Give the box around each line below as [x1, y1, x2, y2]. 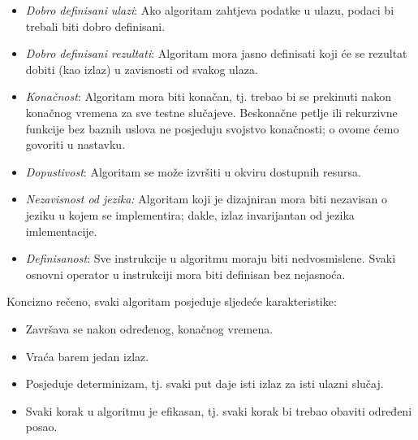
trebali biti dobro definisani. [25, 17, 166, 34]
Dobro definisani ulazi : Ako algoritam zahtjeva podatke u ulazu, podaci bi [25, 2, 394, 18]
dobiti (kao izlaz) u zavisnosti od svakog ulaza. [25, 60, 258, 77]
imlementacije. [25, 222, 97, 239]
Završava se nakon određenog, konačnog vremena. [25, 320, 274, 337]
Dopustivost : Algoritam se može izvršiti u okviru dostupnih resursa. [25, 163, 361, 180]
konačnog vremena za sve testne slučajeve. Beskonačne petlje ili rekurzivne [25, 103, 398, 120]
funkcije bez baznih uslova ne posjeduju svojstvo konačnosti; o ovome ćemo [25, 120, 399, 137]
